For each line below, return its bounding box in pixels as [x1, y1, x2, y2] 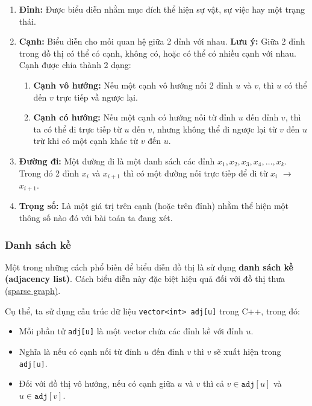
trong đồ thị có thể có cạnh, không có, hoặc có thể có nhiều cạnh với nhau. [19, 46, 296, 59]
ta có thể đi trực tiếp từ [33, 122, 122, 135]
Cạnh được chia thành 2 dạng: [19, 58, 131, 71]
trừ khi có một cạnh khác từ [33, 134, 139, 147]
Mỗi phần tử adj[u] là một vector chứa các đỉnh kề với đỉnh [19, 325, 243, 337]
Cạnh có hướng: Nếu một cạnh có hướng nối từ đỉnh [33, 111, 236, 123]
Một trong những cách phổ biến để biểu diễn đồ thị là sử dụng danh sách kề [5, 260, 293, 273]
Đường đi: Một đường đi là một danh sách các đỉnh [19, 154, 215, 167]
